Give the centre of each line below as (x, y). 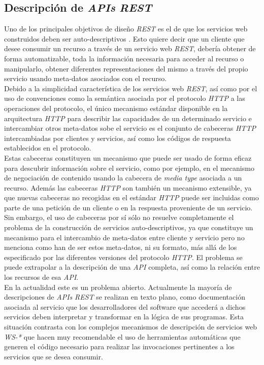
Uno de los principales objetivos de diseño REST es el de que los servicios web (126, 29)
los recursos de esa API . (41, 277)
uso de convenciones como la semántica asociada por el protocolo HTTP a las (125, 98)
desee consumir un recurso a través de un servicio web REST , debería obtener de (130, 48)
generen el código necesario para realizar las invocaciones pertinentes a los (119, 346)
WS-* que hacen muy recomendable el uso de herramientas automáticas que (122, 336)
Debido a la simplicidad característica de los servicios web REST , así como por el (131, 88)
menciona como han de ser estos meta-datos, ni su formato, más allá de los (121, 247)
